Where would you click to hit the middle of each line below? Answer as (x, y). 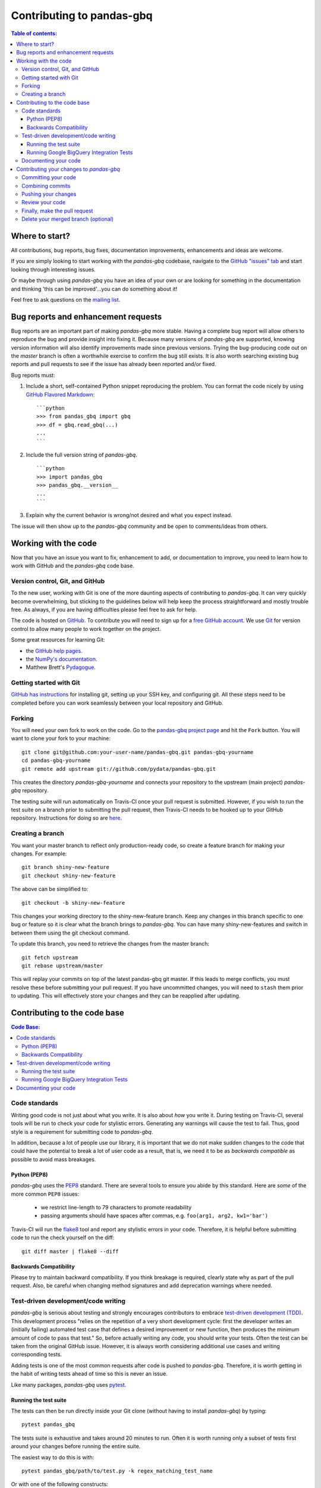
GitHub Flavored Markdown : (60, 394)
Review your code (43, 202)
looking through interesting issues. (53, 269)
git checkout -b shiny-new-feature (73, 903)
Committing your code (49, 177)
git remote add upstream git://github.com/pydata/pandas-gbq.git (119, 769)
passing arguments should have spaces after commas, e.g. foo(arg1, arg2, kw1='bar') (155, 1216)
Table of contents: (34, 33)
